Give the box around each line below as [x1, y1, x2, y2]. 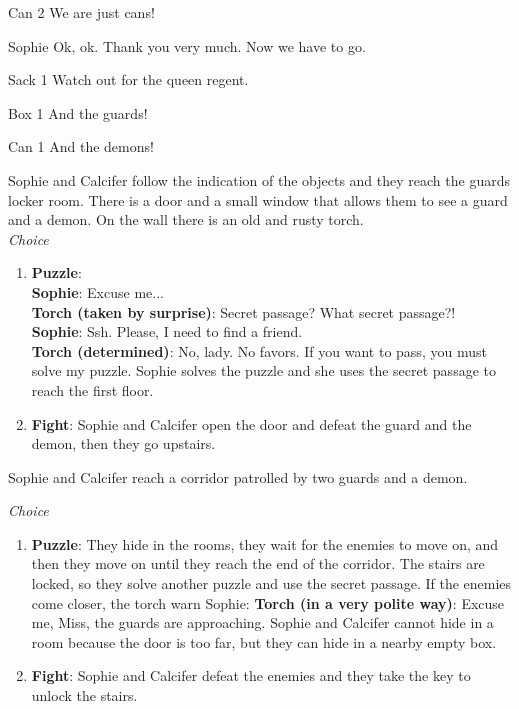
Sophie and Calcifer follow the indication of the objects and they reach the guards [8, 169, 510, 190]
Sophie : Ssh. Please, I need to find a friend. [31, 321, 303, 342]
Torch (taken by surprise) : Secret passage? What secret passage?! [31, 301, 456, 322]
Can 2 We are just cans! [8, 2, 155, 22]
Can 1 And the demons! [8, 136, 154, 157]
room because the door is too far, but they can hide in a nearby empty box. [31, 631, 497, 652]
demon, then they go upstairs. [31, 433, 216, 454]
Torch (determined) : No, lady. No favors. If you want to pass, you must [31, 340, 487, 361]
